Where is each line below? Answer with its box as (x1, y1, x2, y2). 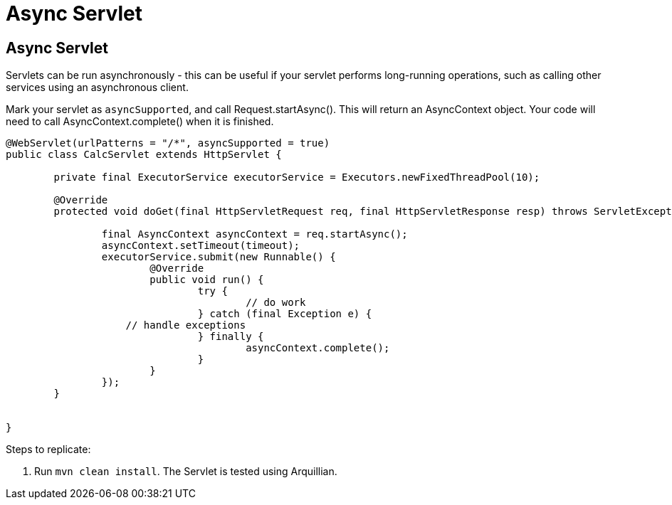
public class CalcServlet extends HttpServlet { (6, 149, 282, 161)
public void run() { (149, 274, 264, 286)
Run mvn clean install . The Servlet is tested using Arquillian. (34, 465, 337, 478)
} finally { (197, 331, 264, 343)
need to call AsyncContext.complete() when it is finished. (6, 115, 274, 128)
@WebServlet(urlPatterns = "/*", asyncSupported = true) (6, 137, 330, 149)
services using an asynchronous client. (6, 81, 189, 94)
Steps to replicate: (6, 443, 91, 456)
